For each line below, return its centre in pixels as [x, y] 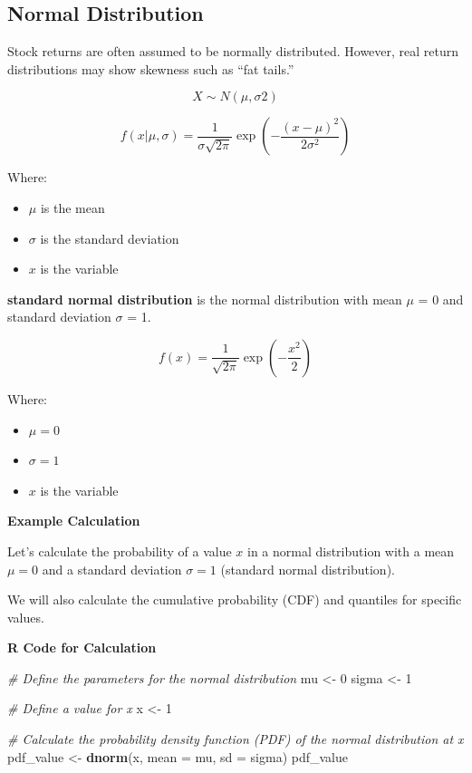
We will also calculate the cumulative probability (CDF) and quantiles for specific [235, 599]
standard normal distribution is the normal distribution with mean [205, 299]
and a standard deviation [112, 569]
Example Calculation [74, 521]
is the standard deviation [110, 238]
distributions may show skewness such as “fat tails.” [151, 68]
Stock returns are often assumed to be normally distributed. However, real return [233, 51]
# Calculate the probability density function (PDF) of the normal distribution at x [236, 739]
